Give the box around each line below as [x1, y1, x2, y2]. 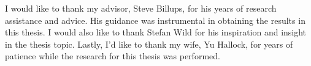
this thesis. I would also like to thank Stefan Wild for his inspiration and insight [5, 26, 307, 38]
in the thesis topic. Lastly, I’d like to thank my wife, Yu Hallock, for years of [5, 37, 293, 50]
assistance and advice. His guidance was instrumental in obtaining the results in [5, 13, 305, 26]
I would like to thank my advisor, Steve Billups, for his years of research [5, 2, 277, 14]
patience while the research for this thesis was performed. [5, 50, 220, 62]
